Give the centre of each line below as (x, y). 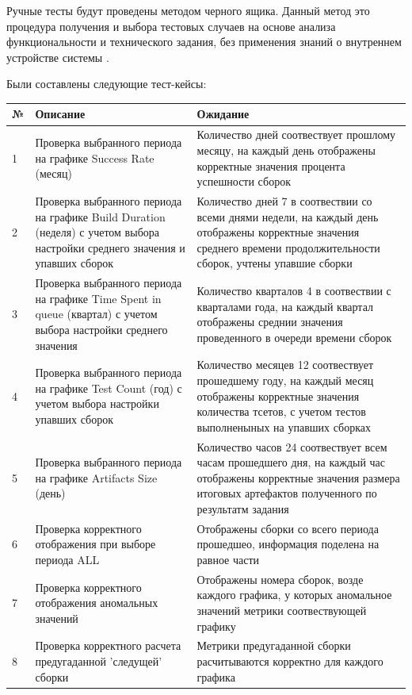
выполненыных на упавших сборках (284, 426)
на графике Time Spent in (98, 298)
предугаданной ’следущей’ (99, 661)
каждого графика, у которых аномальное (294, 595)
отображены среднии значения (270, 322)
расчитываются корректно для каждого (290, 661)
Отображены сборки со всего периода (288, 528)
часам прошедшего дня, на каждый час (291, 462)
